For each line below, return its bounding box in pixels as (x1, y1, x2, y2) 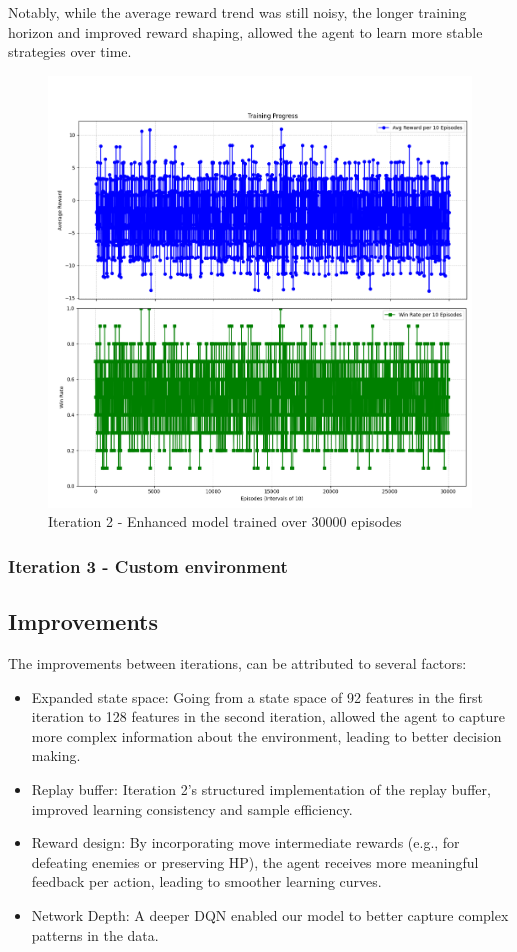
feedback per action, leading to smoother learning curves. (31, 871, 382, 892)
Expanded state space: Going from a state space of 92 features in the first (31, 686, 483, 707)
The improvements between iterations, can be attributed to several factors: (8, 653, 467, 674)
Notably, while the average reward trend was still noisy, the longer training (8, 2, 467, 22)
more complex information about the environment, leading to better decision (31, 725, 502, 746)
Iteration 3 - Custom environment (8, 553, 288, 578)
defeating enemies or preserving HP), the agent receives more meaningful (31, 851, 479, 872)
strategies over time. (8, 41, 132, 62)
